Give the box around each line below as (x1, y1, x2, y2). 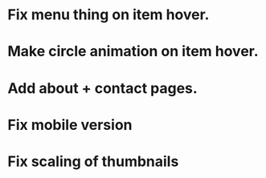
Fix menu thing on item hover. (7, 6, 210, 24)
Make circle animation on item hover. (7, 42, 259, 61)
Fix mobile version (7, 115, 133, 134)
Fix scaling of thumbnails (7, 152, 179, 170)
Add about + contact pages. (7, 79, 198, 97)
